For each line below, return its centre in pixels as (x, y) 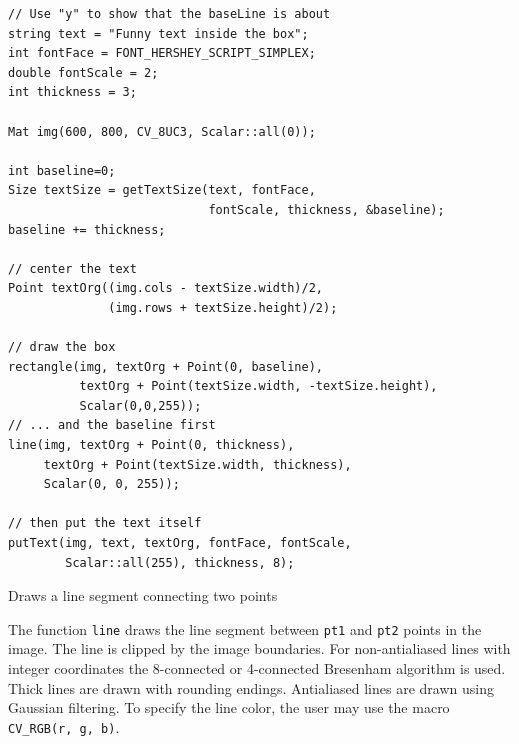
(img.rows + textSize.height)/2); (223, 307)
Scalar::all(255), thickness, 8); (180, 562)
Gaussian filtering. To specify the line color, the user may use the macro (229, 707)
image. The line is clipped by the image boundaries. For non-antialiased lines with (259, 648)
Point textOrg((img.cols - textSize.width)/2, (165, 288)
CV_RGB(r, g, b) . (64, 726)
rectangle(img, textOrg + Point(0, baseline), (165, 366)
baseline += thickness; (87, 229)
